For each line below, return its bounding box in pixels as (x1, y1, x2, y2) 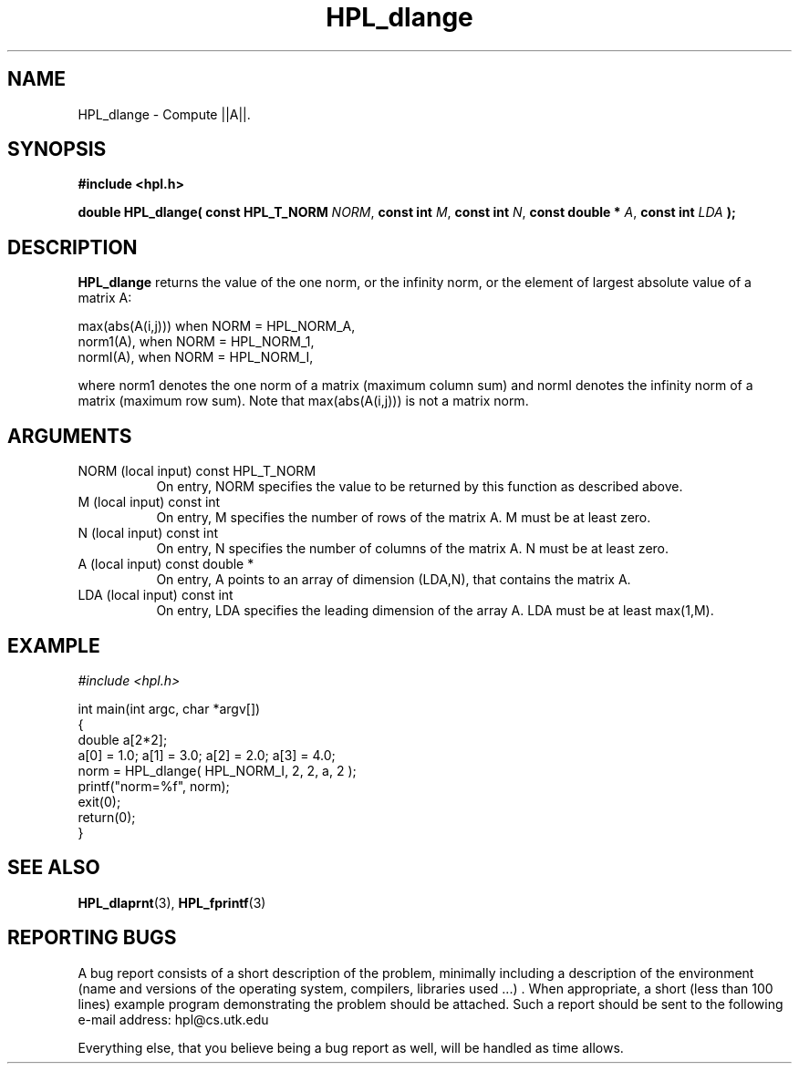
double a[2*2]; (78, 731, 168, 747)
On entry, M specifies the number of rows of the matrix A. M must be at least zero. (156, 510, 651, 526)
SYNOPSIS (7, 138, 107, 161)
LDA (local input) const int (78, 587, 233, 603)
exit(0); (78, 793, 121, 809)
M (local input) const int (78, 494, 221, 510)
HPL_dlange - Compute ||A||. (78, 106, 251, 122)
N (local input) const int (78, 525, 219, 541)
